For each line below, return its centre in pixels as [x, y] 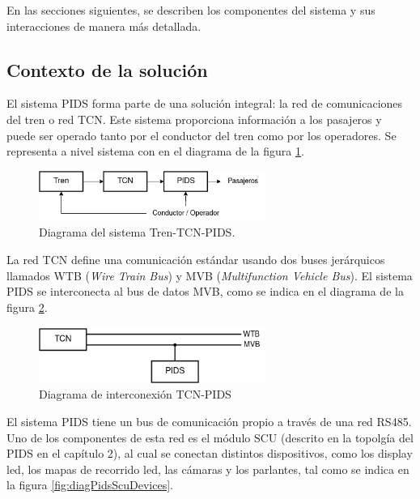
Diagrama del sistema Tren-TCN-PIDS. [137, 232]
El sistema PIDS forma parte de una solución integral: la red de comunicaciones [205, 103]
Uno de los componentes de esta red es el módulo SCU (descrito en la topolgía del [210, 437]
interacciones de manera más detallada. [104, 26]
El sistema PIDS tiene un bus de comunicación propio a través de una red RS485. [209, 422]
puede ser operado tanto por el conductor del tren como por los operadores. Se [202, 135]
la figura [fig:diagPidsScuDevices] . [90, 485]
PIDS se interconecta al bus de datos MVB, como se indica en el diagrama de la [205, 291]
